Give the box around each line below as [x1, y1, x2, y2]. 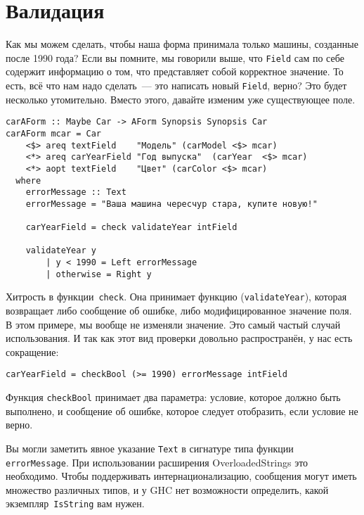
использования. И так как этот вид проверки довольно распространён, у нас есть [6, 331, 353, 345]
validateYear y [25, 246, 96, 256]
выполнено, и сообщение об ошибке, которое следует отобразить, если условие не [6, 403, 358, 418]
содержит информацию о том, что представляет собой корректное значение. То [6, 64, 344, 79]
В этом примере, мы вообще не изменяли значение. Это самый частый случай [6, 317, 341, 331]
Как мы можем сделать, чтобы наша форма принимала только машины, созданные [6, 37, 358, 51]
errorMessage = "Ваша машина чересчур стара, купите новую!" [25, 198, 318, 209]
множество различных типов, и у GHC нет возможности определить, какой [6, 482, 329, 497]
